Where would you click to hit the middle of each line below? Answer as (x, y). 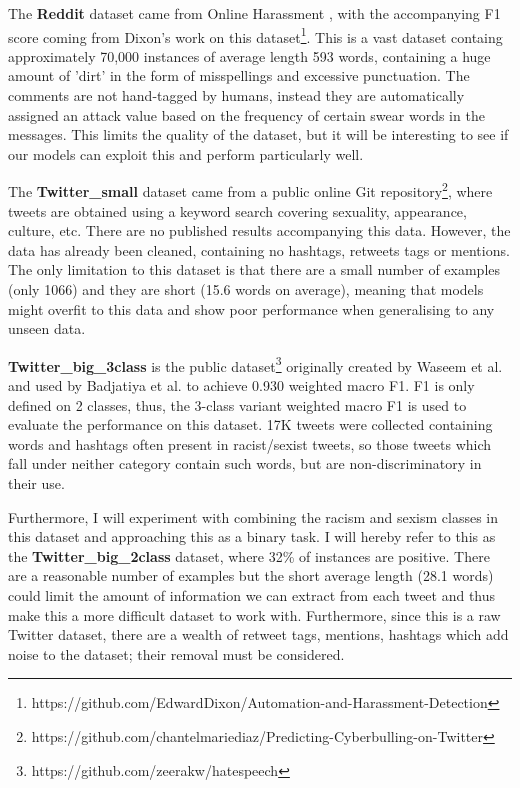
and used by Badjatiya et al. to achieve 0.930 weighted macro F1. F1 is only (241, 385)
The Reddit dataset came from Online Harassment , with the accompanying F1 (254, 13)
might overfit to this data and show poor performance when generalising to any (251, 308)
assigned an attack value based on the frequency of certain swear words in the (246, 114)
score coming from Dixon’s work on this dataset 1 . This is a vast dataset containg (255, 35)
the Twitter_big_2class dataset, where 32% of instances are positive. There (249, 555)
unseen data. (47, 328)
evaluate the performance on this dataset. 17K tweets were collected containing (250, 424)
